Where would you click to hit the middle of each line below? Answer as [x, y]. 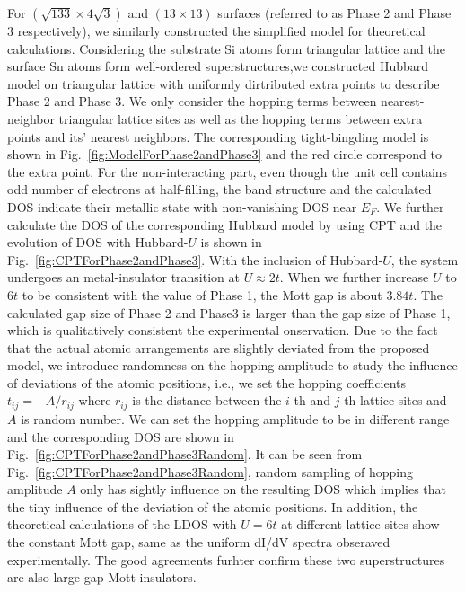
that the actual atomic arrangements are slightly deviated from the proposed [219, 347]
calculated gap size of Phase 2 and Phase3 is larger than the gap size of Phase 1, [229, 312]
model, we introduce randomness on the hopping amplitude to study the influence [232, 365]
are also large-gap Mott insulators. [102, 577]
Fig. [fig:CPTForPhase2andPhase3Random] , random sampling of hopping [210, 471]
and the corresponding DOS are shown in [121, 436]
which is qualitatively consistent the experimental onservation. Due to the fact [223, 330]
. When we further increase [354, 277]
